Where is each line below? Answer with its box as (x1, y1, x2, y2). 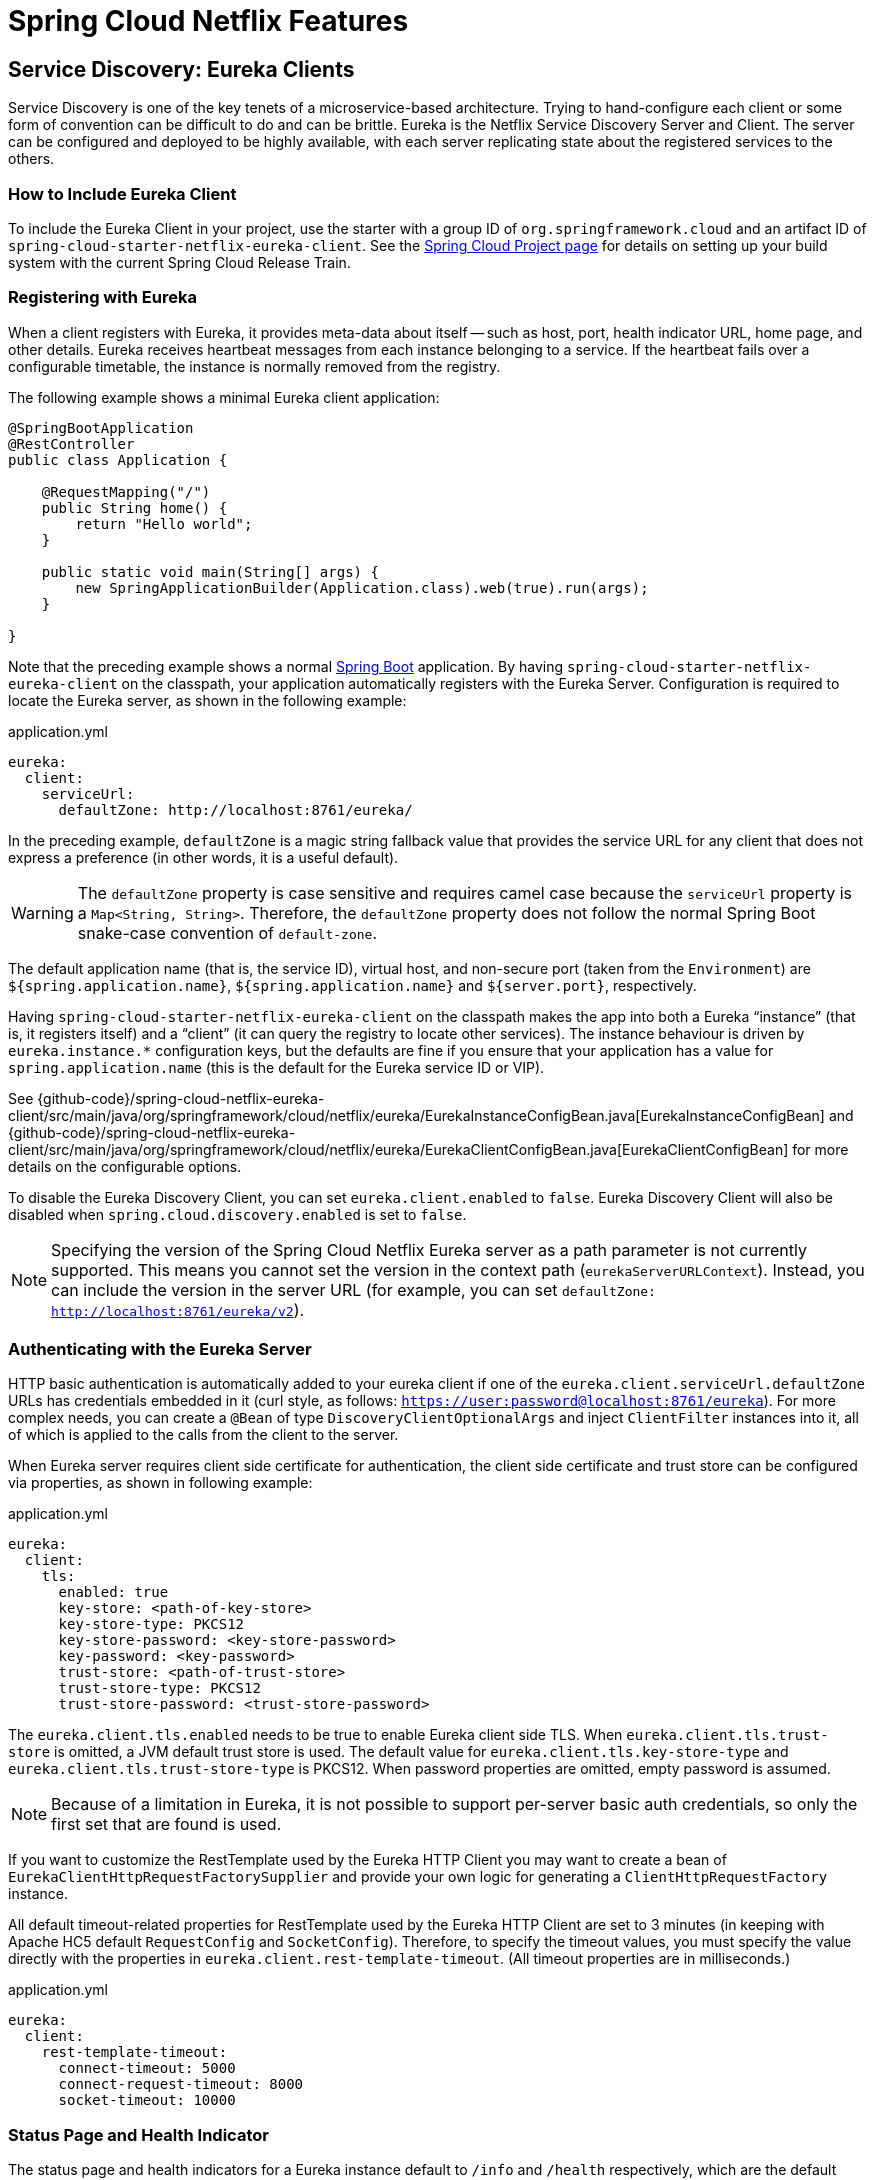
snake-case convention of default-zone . (77, 922, 377, 943)
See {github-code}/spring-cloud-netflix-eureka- (8, 1089, 325, 1107)
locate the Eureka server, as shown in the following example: (8, 691, 407, 709)
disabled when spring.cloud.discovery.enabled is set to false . (8, 1205, 467, 1223)
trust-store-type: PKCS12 (58, 1680, 261, 1697)
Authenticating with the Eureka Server (8, 1339, 312, 1360)
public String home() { (41, 499, 228, 516)
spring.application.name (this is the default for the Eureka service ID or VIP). (8, 1058, 545, 1076)
